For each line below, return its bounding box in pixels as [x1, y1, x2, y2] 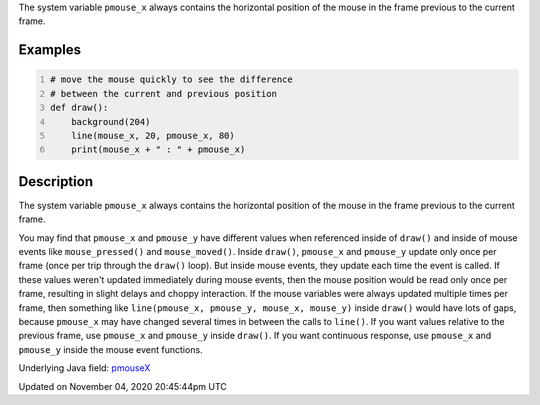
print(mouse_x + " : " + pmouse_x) [71, 144, 246, 155]
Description [18, 173, 94, 190]
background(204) [71, 116, 151, 127]
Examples [18, 41, 82, 59]
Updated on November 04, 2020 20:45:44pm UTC [18, 380, 227, 392]
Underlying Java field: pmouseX [18, 362, 151, 374]
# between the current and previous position [50, 88, 277, 99]
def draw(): [50, 102, 109, 114]
